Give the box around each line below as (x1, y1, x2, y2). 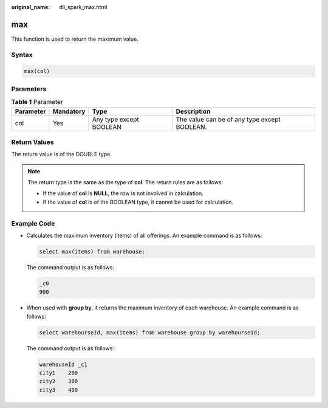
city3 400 (39, 386, 78, 393)
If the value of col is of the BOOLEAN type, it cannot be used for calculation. (43, 198, 234, 206)
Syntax (11, 50, 33, 59)
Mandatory (52, 107, 86, 116)
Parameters (11, 85, 47, 93)
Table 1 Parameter (11, 98, 63, 106)
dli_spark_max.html (59, 4, 108, 10)
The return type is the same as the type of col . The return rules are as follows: (27, 179, 224, 186)
